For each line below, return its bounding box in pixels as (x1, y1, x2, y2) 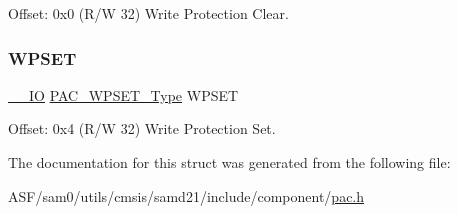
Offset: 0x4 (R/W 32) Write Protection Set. (8, 118, 276, 139)
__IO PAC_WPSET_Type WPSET (8, 84, 239, 105)
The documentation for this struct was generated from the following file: (8, 152, 451, 172)
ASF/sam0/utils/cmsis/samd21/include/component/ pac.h (8, 185, 365, 206)
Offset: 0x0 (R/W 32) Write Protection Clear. (8, 3, 289, 23)
